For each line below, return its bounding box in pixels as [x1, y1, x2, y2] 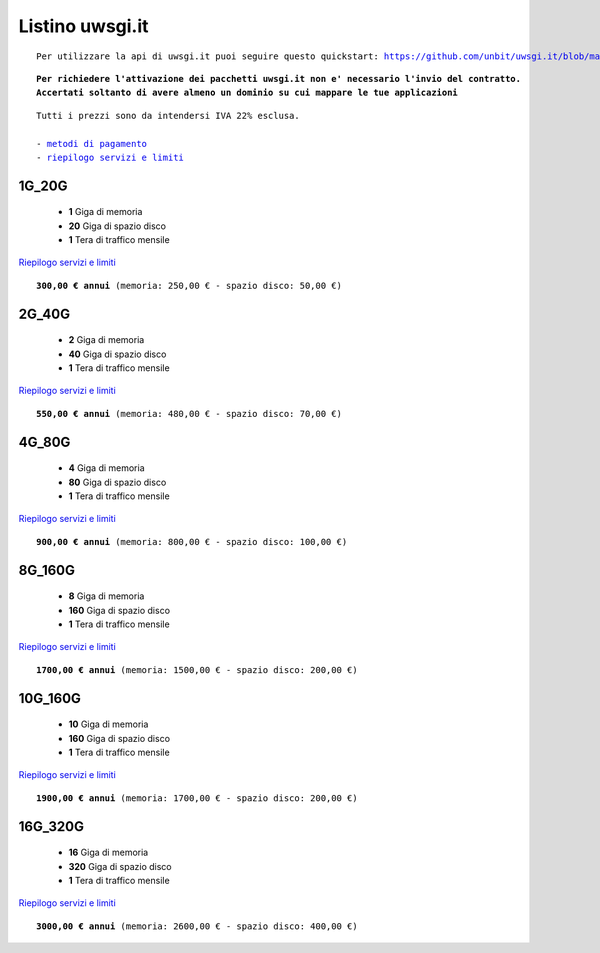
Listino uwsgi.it [18, 15, 149, 37]
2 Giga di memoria [68, 334, 145, 346]
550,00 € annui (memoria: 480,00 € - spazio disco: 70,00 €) [36, 408, 342, 419]
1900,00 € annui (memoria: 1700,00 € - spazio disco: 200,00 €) [36, 792, 359, 804]
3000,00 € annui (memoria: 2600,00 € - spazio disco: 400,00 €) [36, 920, 359, 932]
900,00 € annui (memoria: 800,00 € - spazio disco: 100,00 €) [36, 536, 348, 547]
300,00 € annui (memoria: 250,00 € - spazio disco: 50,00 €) [36, 280, 342, 291]
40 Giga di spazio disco [68, 348, 167, 360]
